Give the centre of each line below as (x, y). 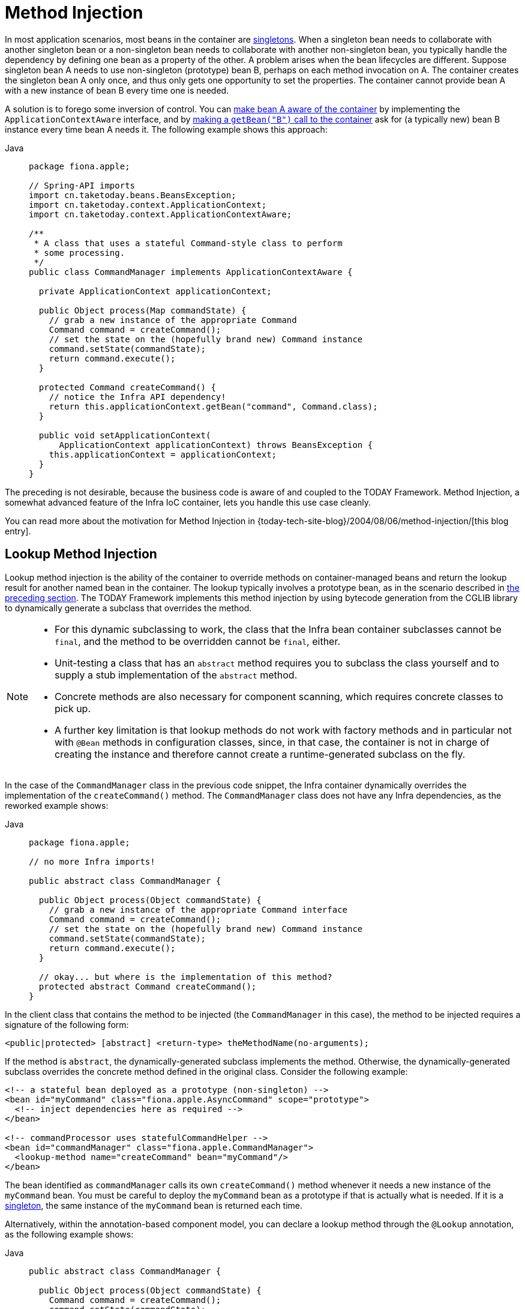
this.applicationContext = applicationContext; (163, 454)
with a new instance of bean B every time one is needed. (117, 90)
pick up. (73, 708)
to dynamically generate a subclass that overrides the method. (128, 608)
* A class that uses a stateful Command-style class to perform (188, 243)
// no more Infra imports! (92, 861)
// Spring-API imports (82, 185)
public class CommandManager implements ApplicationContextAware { (191, 272)
